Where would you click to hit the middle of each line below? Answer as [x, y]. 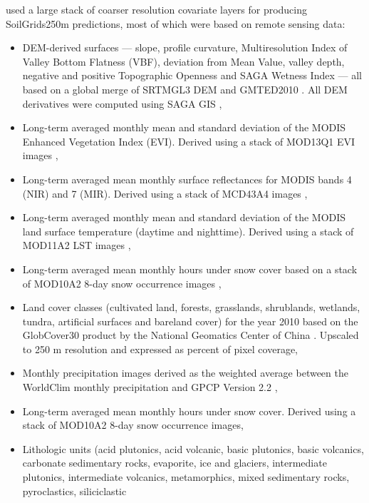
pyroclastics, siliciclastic [74, 491]
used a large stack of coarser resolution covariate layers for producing [157, 9]
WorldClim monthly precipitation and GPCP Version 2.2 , [150, 387]
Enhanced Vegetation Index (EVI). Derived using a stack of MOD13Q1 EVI [189, 141]
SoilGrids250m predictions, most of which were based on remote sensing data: [176, 23]
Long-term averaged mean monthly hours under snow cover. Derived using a [189, 411]
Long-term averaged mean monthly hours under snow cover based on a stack [190, 269]
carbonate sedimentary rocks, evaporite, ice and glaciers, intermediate [175, 463]
